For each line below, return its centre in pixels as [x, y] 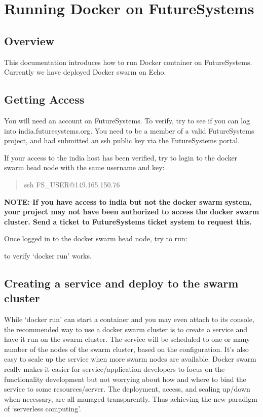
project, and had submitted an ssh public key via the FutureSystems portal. [122, 140]
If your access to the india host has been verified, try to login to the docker [121, 157]
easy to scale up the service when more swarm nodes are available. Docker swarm [130, 359]
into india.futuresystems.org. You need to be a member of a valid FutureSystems [129, 130]
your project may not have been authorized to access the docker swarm [132, 212]
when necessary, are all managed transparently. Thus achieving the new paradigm [131, 398]
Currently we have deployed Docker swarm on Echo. [85, 72]
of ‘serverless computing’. [43, 409]
